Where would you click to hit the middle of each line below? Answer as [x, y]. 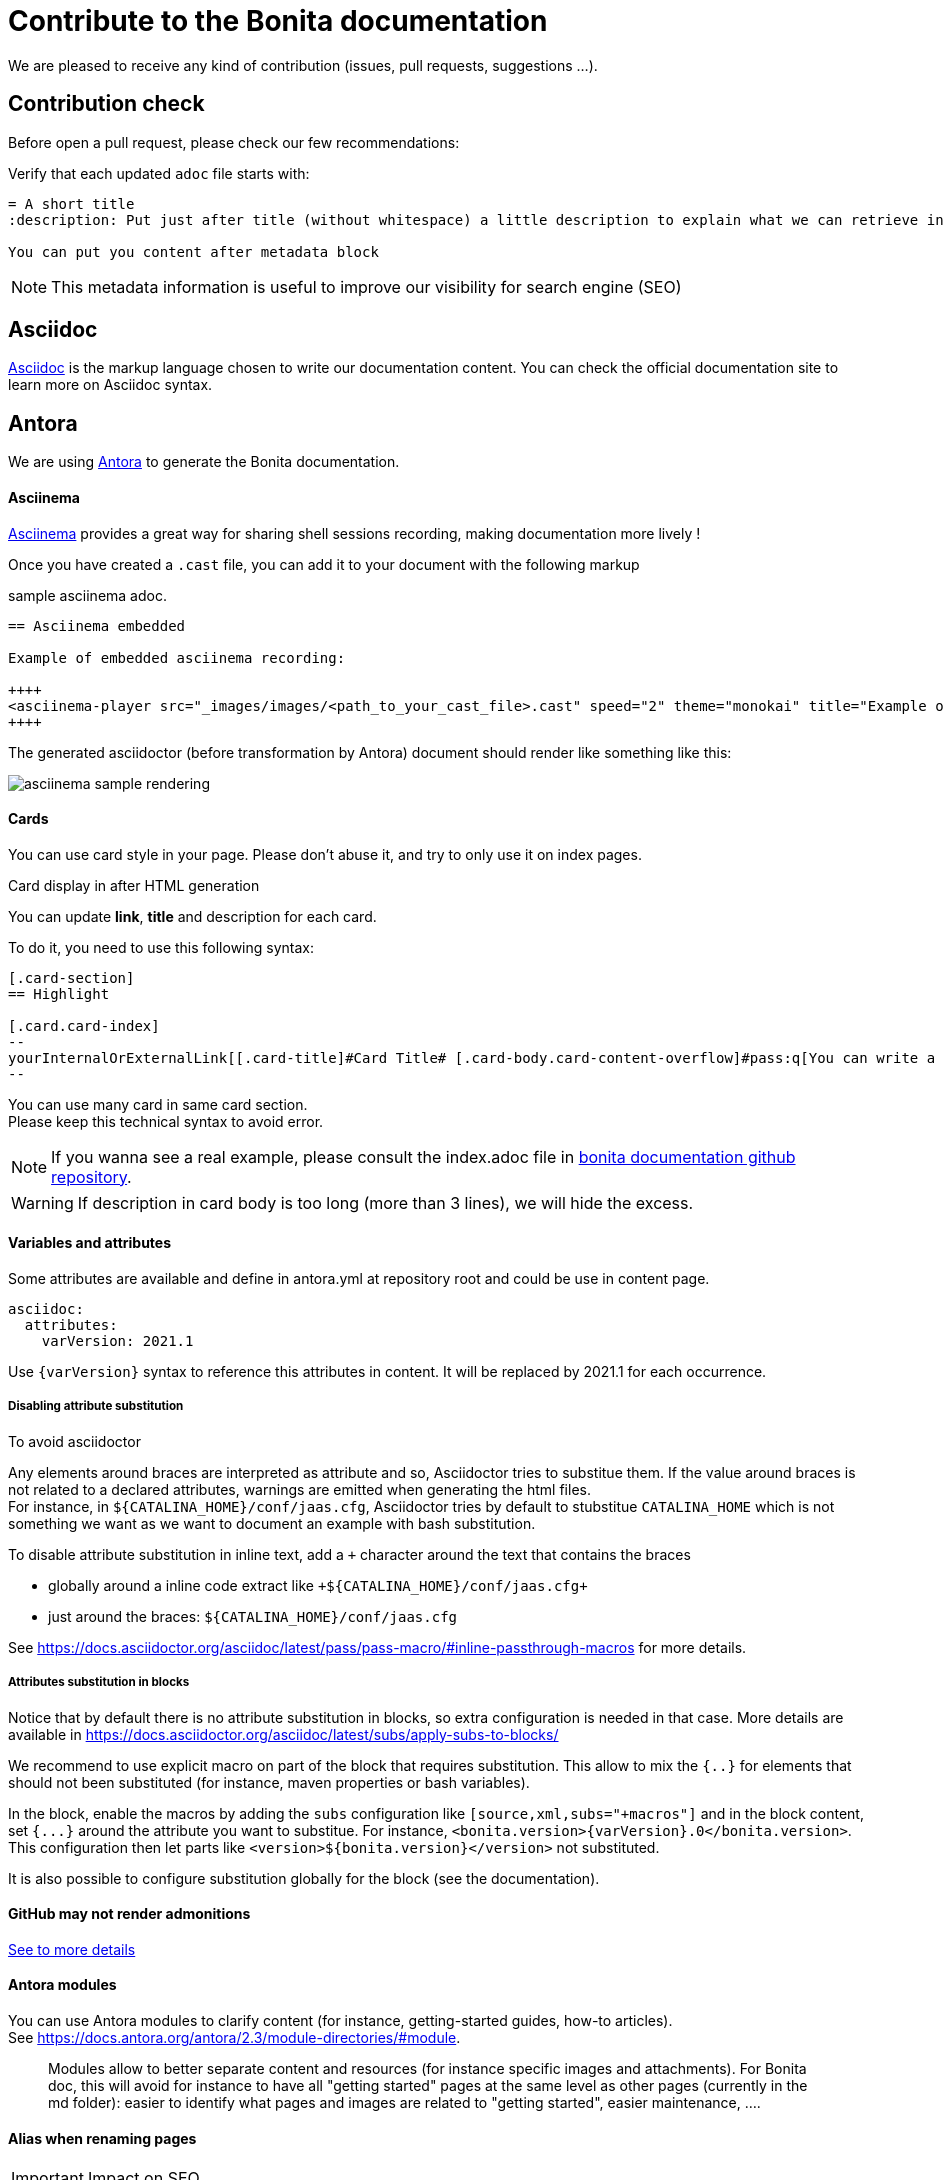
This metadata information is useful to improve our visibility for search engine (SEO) [366, 286]
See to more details [72, 1949]
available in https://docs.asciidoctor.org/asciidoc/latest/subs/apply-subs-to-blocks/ [283, 1734]
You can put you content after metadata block [193, 251]
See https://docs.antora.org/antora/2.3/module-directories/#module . [234, 2037]
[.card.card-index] [84, 1025]
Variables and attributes [90, 1243]
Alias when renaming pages [102, 2138]
